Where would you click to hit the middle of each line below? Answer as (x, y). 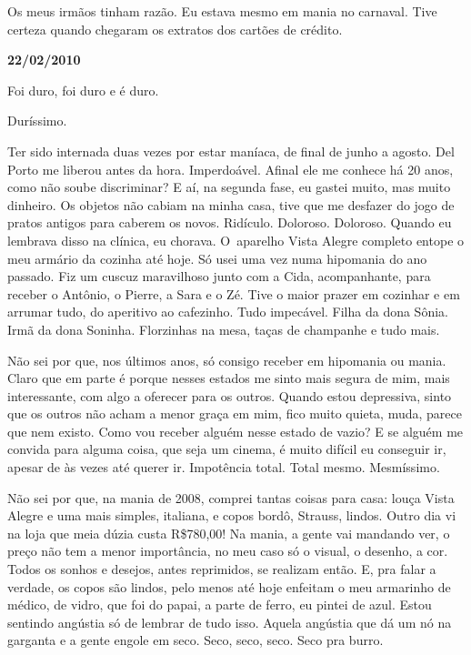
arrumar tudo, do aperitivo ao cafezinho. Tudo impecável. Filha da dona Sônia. (228, 312)
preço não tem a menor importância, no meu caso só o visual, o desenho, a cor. (228, 551)
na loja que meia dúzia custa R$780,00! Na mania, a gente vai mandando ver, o (229, 533)
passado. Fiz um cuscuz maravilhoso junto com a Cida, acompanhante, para (219, 276)
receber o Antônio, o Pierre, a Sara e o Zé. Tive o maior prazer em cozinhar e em (234, 293)
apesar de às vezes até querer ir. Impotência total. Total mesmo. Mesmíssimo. (224, 467)
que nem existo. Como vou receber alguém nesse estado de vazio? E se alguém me (235, 431)
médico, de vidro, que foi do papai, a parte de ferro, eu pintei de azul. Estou (220, 605)
